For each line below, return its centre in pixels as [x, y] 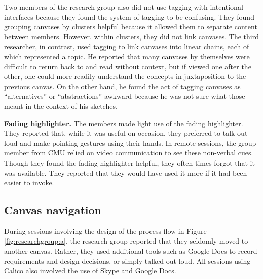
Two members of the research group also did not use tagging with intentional [124, 7]
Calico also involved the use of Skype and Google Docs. [90, 271]
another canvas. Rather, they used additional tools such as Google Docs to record [131, 251]
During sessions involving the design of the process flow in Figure [105, 231]
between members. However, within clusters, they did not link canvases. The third [131, 36]
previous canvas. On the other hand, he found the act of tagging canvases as [122, 86]
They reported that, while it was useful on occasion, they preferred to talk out [126, 133]
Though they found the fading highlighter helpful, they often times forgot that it [129, 162]
